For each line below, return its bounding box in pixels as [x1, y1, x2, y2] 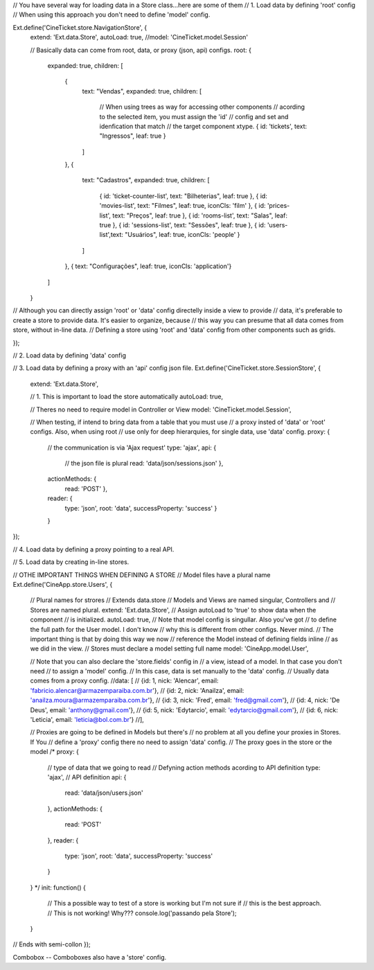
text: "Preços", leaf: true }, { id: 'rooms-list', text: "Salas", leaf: [112, 211, 287, 220]
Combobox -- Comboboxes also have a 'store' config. [12, 953, 167, 961]
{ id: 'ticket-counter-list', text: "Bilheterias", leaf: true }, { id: [99, 191, 268, 200]
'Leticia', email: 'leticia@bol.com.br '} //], [30, 716, 145, 724]
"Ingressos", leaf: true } [99, 132, 166, 140]
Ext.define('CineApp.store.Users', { [12, 580, 113, 588]
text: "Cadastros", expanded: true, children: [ [82, 176, 210, 184]
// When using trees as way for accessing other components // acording [99, 103, 305, 111]
